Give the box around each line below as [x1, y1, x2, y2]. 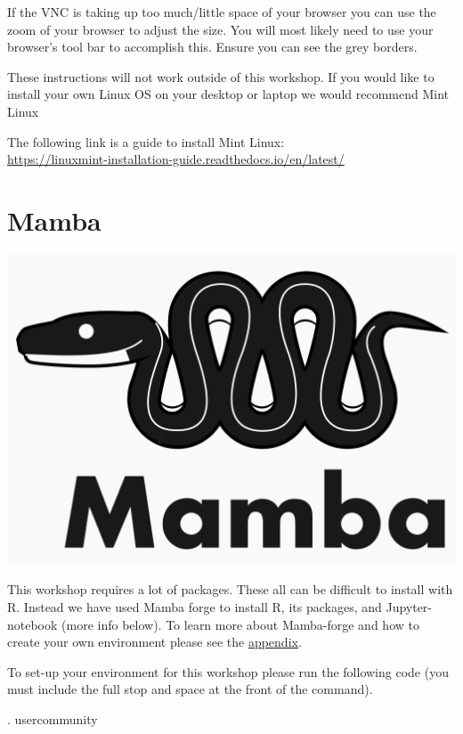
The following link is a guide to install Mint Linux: [7, 132, 285, 151]
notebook [7, 615, 58, 633]
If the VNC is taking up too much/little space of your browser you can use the [7, 3, 436, 20]
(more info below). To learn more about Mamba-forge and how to [61, 615, 419, 633]
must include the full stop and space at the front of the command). [7, 680, 373, 698]
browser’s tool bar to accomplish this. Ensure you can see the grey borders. [7, 37, 418, 56]
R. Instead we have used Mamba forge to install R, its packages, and [7, 597, 382, 616]
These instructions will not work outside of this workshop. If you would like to [7, 67, 435, 86]
